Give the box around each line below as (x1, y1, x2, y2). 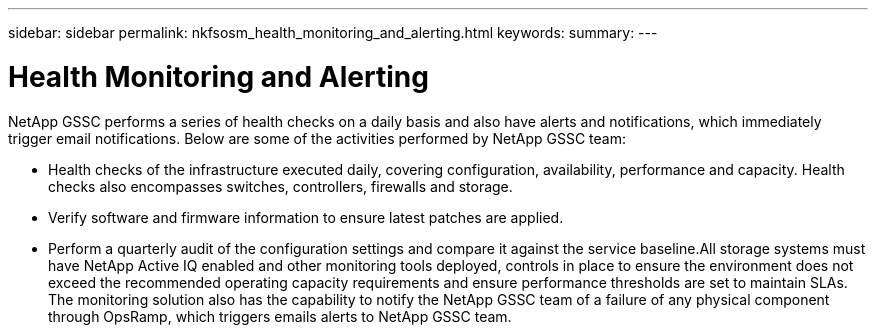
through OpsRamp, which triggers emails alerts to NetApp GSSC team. (48, 307, 512, 325)
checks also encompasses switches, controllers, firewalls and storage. (48, 177, 513, 195)
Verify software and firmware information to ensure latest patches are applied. (48, 208, 564, 226)
